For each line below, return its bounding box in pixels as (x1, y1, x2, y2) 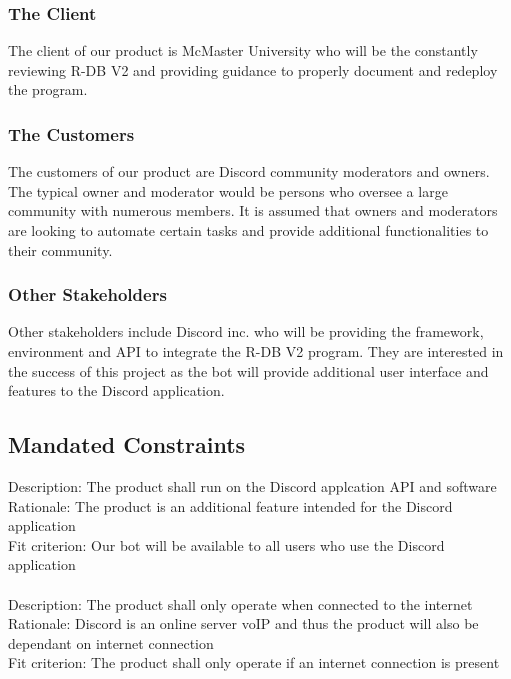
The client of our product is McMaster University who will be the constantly (8, 40, 478, 61)
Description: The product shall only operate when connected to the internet (8, 593, 473, 614)
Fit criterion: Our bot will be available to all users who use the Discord (8, 534, 445, 555)
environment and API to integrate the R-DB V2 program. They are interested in (8, 341, 504, 361)
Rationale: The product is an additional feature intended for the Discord (8, 495, 453, 516)
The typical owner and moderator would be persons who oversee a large (8, 180, 448, 201)
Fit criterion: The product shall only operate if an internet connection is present (8, 652, 500, 673)
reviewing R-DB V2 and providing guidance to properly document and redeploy (8, 59, 498, 80)
